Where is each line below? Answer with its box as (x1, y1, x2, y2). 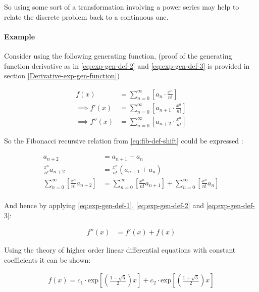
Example (4, 31, 35, 41)
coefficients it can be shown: (4, 254, 91, 265)
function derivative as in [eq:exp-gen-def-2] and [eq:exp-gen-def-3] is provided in (4, 60, 250, 71)
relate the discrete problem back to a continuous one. (4, 11, 169, 22)
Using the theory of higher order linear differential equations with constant (4, 245, 236, 255)
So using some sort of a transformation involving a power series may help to (4, 2, 239, 12)
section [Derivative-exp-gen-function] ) (4, 70, 120, 81)
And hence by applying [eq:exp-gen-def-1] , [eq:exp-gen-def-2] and (4, 200, 204, 211)
